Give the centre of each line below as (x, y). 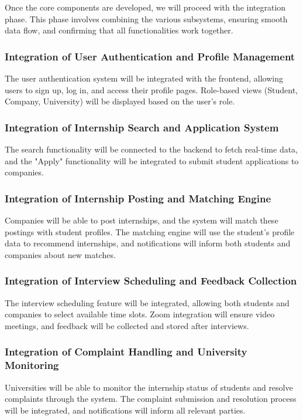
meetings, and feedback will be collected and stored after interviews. (127, 325)
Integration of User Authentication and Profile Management (150, 56)
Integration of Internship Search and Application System (142, 127)
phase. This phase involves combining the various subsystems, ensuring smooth (146, 18)
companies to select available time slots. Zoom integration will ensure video (140, 314)
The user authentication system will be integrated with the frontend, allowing (144, 78)
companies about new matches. (60, 254)
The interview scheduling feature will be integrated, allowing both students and (147, 302)
